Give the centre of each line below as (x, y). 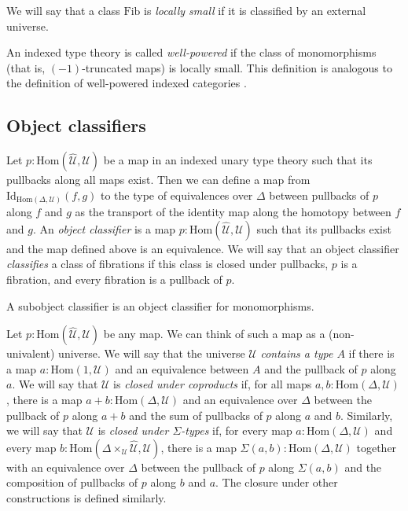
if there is (371, 353)
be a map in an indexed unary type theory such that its (238, 160)
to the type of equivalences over (176, 195)
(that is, (26, 67)
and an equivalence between (182, 368)
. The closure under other (277, 482)
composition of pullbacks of (72, 482)
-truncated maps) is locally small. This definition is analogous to (237, 67)
